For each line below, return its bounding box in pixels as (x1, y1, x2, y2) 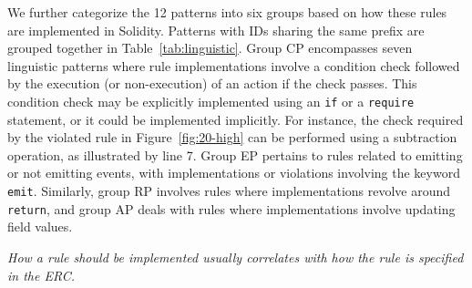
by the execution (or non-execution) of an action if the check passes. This (7, 74, 417, 93)
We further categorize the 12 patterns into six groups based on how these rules (7, 3, 447, 21)
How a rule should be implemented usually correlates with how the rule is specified (7, 247, 464, 266)
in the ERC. (7, 265, 76, 284)
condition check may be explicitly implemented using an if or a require (7, 91, 415, 110)
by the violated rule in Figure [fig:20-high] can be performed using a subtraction (7, 128, 457, 147)
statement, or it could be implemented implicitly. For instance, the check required (7, 109, 464, 129)
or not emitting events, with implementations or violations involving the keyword (7, 163, 460, 182)
